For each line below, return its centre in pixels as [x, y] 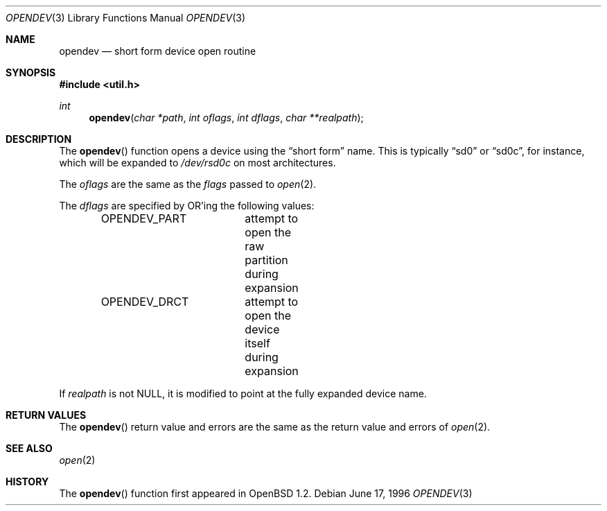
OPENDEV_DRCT [145, 302]
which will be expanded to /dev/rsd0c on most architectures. [197, 163]
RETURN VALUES [46, 415]
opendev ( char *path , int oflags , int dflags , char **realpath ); [226, 118]
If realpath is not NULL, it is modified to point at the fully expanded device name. [243, 393]
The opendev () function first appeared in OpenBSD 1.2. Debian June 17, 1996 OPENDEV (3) [266, 493]
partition [266, 260]
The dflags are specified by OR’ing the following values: [187, 206]
